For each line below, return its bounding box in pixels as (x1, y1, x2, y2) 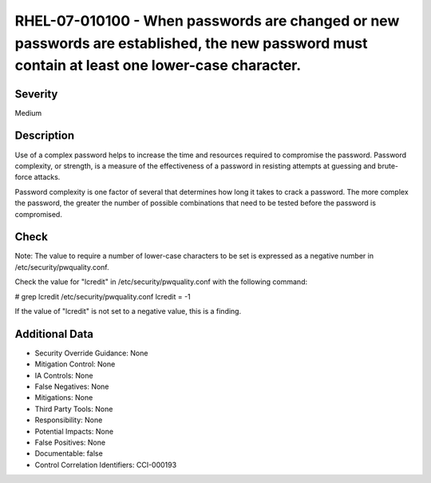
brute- (378, 160, 399, 171)
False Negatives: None (34, 382, 109, 391)
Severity (14, 87, 58, 101)
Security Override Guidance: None (34, 348, 148, 358)
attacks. (34, 172, 61, 182)
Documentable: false (34, 449, 103, 458)
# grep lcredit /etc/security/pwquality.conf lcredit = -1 (14, 291, 191, 301)
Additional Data (14, 327, 93, 341)
